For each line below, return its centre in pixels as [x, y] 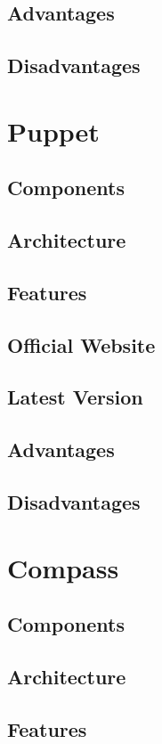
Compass [63, 567]
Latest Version [75, 397]
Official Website [81, 344]
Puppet [53, 131]
